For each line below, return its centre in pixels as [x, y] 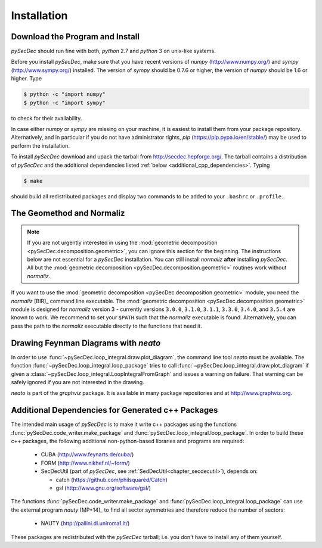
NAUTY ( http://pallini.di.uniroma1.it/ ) [85, 524]
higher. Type [26, 79]
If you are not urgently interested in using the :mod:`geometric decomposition [122, 243]
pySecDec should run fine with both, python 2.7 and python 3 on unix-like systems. [113, 51]
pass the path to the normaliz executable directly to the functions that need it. [106, 326]
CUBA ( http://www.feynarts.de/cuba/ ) [87, 454]
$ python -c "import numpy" [64, 94]
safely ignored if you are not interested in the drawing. [78, 382]
